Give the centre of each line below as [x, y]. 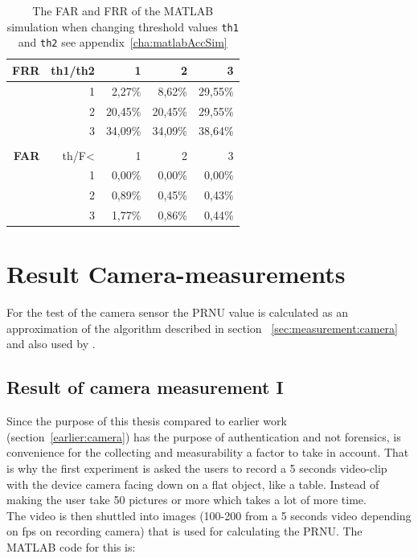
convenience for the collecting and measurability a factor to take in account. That [208, 452]
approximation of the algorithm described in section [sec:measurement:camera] [202, 328]
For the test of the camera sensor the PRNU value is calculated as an [177, 312]
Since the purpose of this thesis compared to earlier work [147, 421]
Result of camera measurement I [145, 387]
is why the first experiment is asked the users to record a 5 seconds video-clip [197, 468]
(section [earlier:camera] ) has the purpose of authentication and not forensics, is [204, 436]
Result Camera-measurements [176, 274]
